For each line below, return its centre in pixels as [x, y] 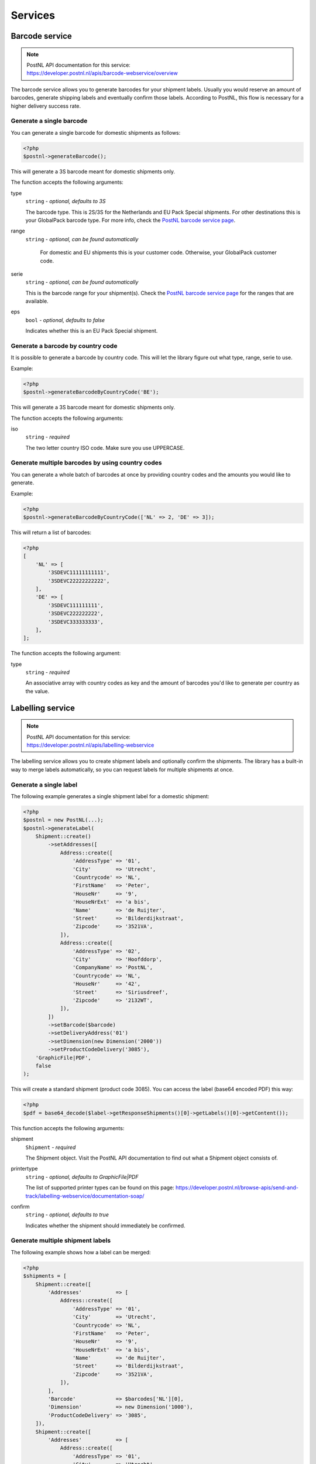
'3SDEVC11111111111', [79, 573]
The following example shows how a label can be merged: [81, 1252]
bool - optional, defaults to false [65, 320]
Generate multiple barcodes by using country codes [86, 463]
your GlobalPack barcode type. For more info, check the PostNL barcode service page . [130, 220]
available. [37, 301]
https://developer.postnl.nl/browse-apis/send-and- [237, 1188]
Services [33, 15]
